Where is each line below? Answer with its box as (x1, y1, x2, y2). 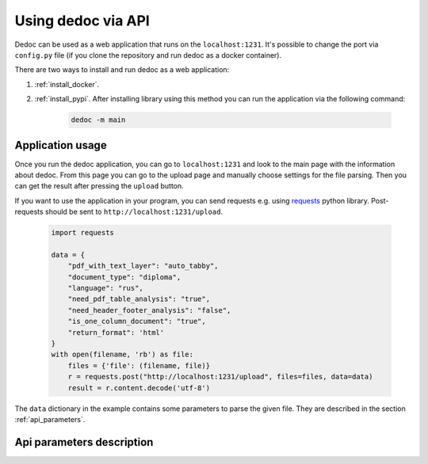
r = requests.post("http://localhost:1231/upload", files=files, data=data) (67, 372, 373, 382)
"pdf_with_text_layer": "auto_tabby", (67, 261, 219, 271)
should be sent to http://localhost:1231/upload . (44, 207, 224, 217)
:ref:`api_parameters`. (14, 414, 86, 424)
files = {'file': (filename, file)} (67, 361, 210, 370)
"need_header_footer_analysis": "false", (67, 306, 231, 314)
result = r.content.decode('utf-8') (67, 383, 210, 392)
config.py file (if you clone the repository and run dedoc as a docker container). (14, 50, 282, 59)
